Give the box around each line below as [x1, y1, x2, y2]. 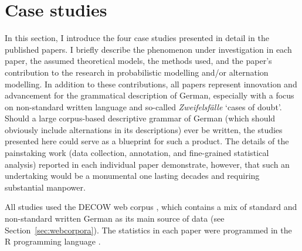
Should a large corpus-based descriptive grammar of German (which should [5, 112, 276, 124]
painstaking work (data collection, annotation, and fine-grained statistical [5, 147, 269, 159]
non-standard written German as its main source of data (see [5, 212, 225, 225]
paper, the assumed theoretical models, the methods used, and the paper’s [5, 55, 272, 67]
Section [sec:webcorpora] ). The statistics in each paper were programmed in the [5, 223, 292, 236]
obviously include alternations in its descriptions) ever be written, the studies [5, 123, 283, 135]
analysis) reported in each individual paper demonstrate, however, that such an [5, 158, 290, 170]
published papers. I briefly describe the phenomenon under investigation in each [5, 43, 292, 55]
